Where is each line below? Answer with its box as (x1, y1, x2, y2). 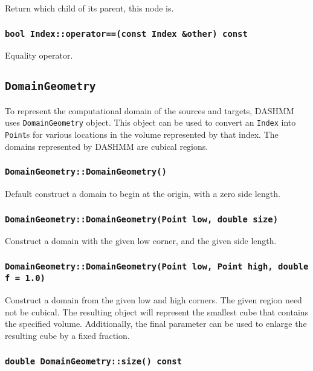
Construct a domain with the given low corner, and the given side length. (5, 234, 277, 247)
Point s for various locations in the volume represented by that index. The (5, 128, 279, 140)
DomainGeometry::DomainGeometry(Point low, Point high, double (5, 261, 309, 271)
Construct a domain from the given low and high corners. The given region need (5, 294, 302, 306)
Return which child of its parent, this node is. (5, 2, 174, 14)
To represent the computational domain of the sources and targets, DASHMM (5, 104, 294, 117)
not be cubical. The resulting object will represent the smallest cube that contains (5, 305, 309, 318)
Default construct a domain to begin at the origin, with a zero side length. (5, 187, 280, 200)
